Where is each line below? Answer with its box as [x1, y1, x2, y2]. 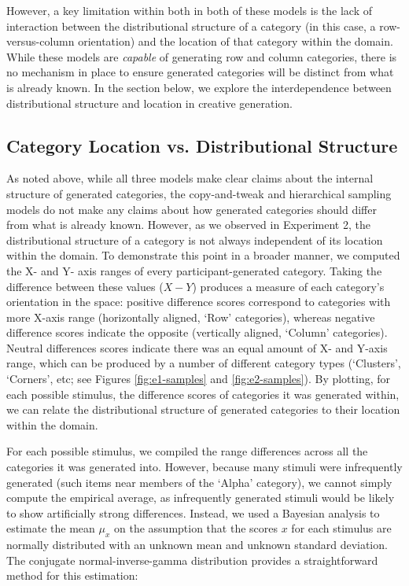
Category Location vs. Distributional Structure [6, 133, 398, 157]
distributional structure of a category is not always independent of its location [6, 231, 383, 248]
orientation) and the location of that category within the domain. [78, 33, 393, 50]
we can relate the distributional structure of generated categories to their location [6, 401, 400, 418]
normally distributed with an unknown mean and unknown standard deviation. [6, 536, 388, 553]
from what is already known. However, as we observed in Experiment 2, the [6, 216, 370, 233]
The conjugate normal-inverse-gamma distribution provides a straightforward [6, 551, 378, 568]
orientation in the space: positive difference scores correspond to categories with [6, 293, 391, 310]
